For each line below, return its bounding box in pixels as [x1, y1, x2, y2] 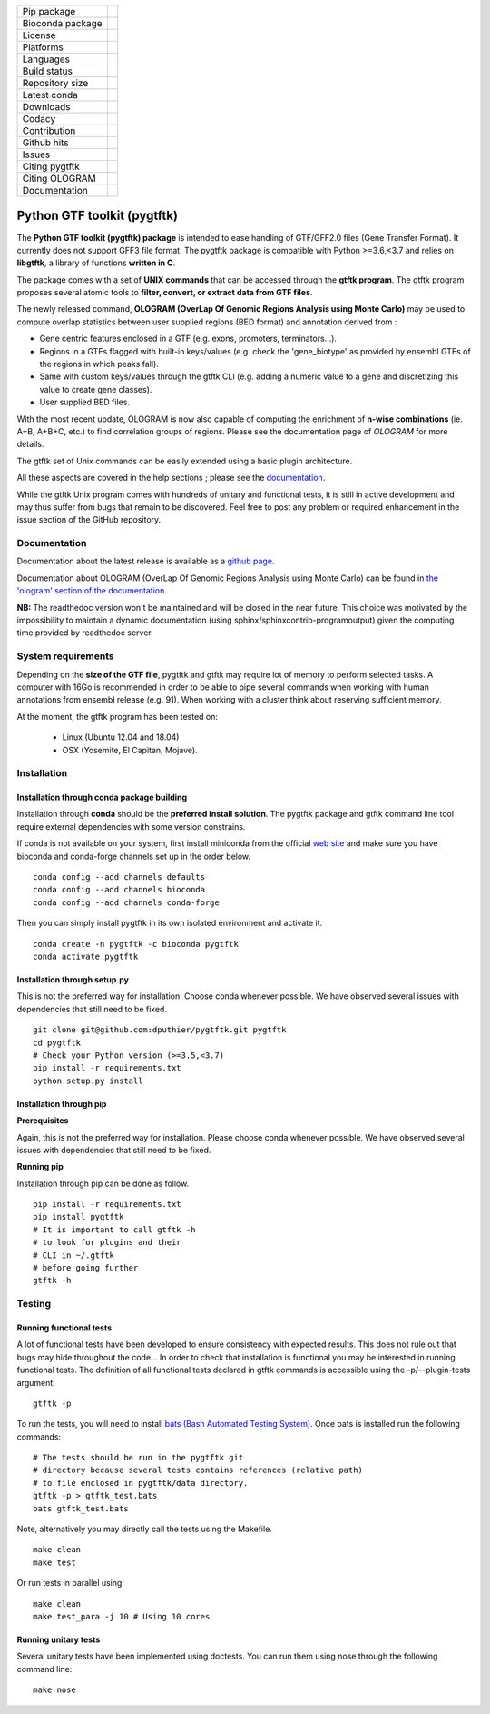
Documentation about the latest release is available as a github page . [16, 555, 275, 567]
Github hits [22, 136, 69, 149]
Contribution [22, 125, 76, 136]
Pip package [22, 5, 76, 17]
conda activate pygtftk [33, 951, 139, 962]
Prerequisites [16, 1115, 69, 1126]
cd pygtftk [33, 1037, 82, 1048]
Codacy [22, 113, 56, 125]
